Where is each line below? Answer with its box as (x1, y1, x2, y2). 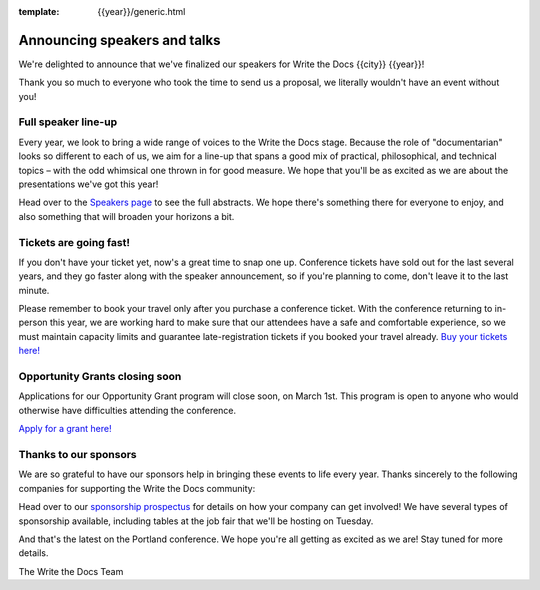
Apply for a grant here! (18, 423, 112, 435)
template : (18, 6, 60, 17)
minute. (18, 284, 50, 296)
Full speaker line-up (18, 115, 118, 129)
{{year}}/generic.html (97, 6, 186, 17)
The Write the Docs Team (18, 565, 124, 577)
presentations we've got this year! (18, 178, 159, 190)
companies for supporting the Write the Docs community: (18, 482, 256, 494)
